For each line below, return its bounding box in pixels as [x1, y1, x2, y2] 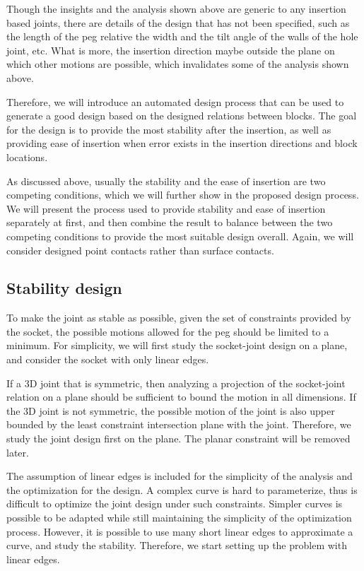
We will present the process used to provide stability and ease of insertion [6, 201, 326, 216]
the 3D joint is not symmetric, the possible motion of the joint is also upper [6, 403, 335, 418]
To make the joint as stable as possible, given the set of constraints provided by [6, 310, 351, 325]
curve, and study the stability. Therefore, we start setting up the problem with [6, 538, 347, 553]
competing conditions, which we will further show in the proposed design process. [6, 187, 359, 202]
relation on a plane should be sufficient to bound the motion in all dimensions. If [6, 389, 356, 404]
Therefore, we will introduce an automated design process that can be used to [6, 94, 344, 109]
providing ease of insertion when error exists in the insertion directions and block [6, 136, 358, 151]
